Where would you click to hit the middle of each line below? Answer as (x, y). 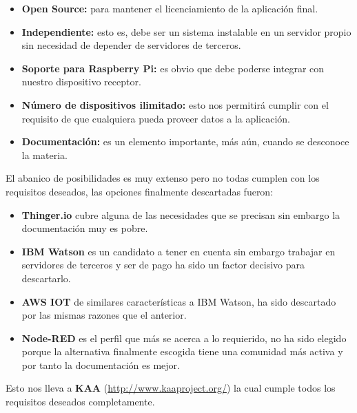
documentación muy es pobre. (85, 228)
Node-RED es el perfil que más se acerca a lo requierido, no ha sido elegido (184, 338)
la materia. (44, 155)
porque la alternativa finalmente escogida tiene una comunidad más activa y (182, 351)
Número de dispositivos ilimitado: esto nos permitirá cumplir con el (175, 104)
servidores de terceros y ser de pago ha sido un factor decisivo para (163, 265)
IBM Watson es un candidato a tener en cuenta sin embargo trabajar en (178, 251)
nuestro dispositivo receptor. (81, 82)
